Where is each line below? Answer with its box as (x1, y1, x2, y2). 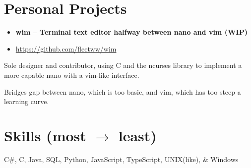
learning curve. (4, 96, 49, 107)
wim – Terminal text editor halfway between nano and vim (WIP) (15, 27, 248, 37)
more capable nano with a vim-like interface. (4, 69, 139, 80)
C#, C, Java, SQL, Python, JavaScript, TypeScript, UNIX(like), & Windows (4, 154, 239, 164)
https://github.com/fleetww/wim (15, 43, 117, 54)
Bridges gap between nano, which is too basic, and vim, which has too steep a (4, 86, 241, 97)
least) (118, 125, 157, 145)
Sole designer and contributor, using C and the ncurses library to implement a (4, 60, 242, 70)
